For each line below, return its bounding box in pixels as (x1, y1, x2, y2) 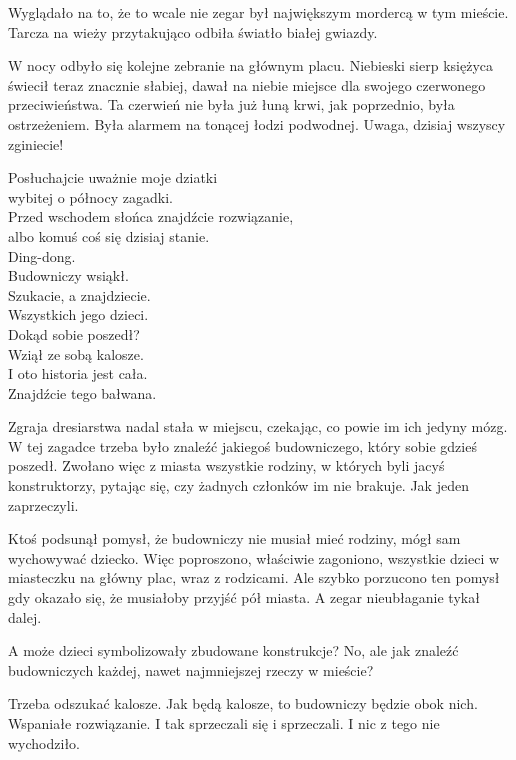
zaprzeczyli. (8, 494, 79, 515)
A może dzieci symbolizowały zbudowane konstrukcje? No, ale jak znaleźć (8, 640, 459, 661)
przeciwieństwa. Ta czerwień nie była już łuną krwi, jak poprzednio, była (8, 94, 455, 115)
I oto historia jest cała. (8, 363, 148, 384)
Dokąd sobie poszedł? (8, 323, 140, 344)
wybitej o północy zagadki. (8, 186, 173, 207)
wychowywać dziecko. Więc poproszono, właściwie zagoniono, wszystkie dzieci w (8, 547, 500, 568)
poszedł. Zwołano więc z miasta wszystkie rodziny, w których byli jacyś (8, 455, 445, 476)
